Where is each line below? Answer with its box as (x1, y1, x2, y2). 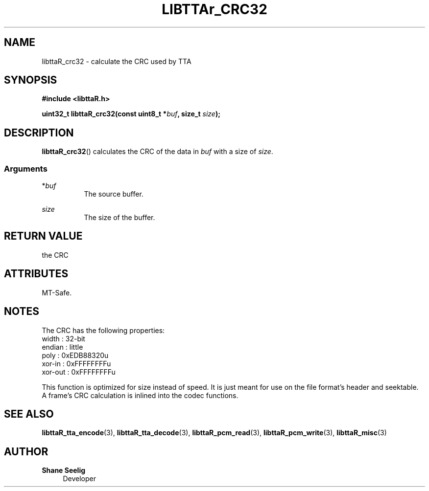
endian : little (42, 342, 83, 351)
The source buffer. (84, 190, 143, 199)
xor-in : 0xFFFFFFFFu (42, 359, 111, 368)
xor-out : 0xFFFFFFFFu (42, 367, 116, 376)
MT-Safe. (42, 288, 72, 297)
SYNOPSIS (4, 74, 57, 87)
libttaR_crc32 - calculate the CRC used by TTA (42, 57, 191, 66)
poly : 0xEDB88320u (42, 351, 109, 359)
